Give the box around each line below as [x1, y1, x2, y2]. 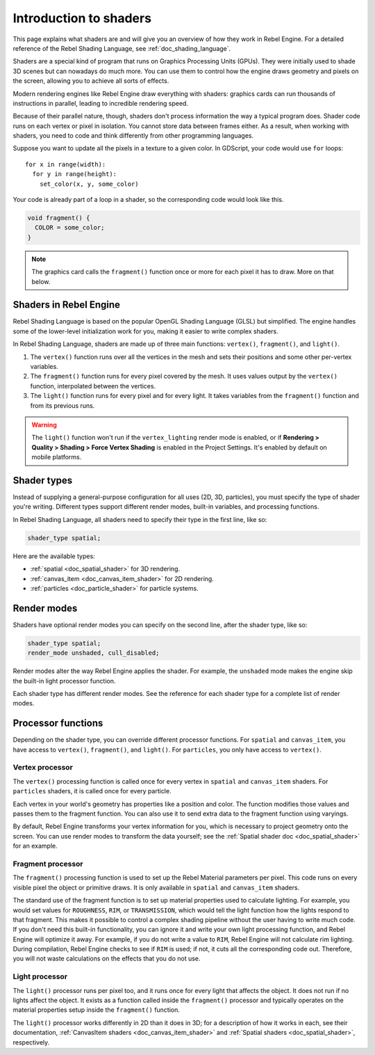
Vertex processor [12, 763, 73, 772]
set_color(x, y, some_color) [39, 180, 139, 188]
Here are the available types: [12, 552, 95, 560]
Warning [31, 420, 57, 429]
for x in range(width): [25, 160, 106, 168]
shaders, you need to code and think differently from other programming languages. [12, 132, 253, 140]
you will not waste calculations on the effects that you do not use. [12, 954, 201, 963]
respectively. [12, 1038, 50, 1047]
